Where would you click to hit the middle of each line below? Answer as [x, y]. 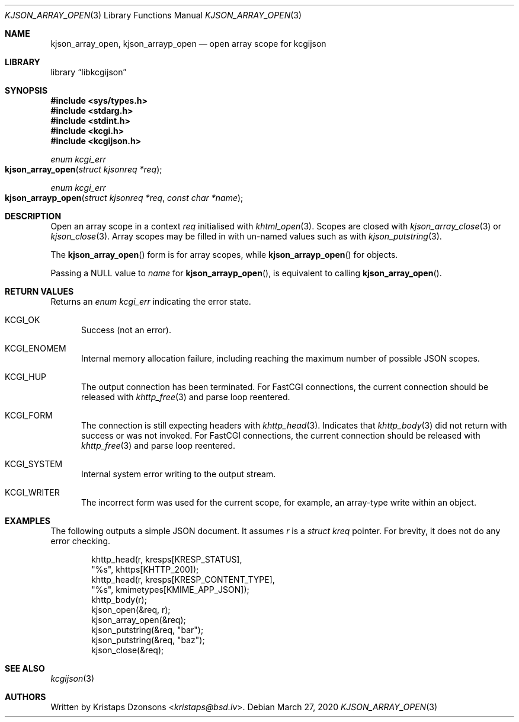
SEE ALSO [25, 668]
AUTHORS [25, 697]
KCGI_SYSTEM [34, 464]
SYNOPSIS [26, 90]
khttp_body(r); [119, 600]
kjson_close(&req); [128, 650]
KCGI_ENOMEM [36, 348]
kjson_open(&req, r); [131, 610]
